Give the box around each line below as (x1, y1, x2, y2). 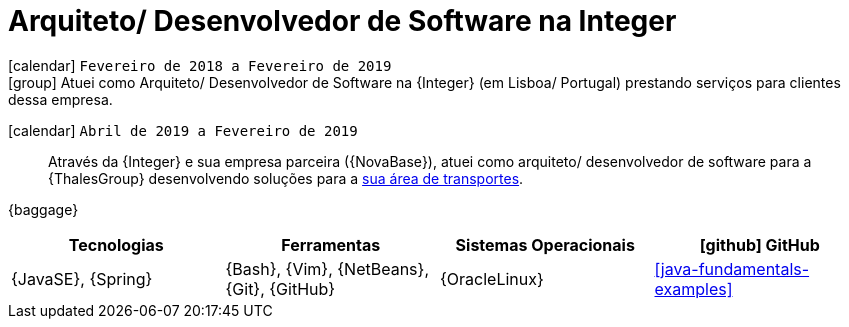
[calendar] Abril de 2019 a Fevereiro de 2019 (8, 121, 358, 139)
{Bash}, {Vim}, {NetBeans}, (225, 258, 429, 279)
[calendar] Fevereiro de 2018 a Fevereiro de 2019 (8, 56, 392, 74)
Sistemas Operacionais (455, 234, 635, 255)
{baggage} (8, 200, 79, 218)
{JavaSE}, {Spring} (11, 268, 153, 289)
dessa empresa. (8, 90, 113, 108)
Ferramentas (281, 234, 381, 255)
